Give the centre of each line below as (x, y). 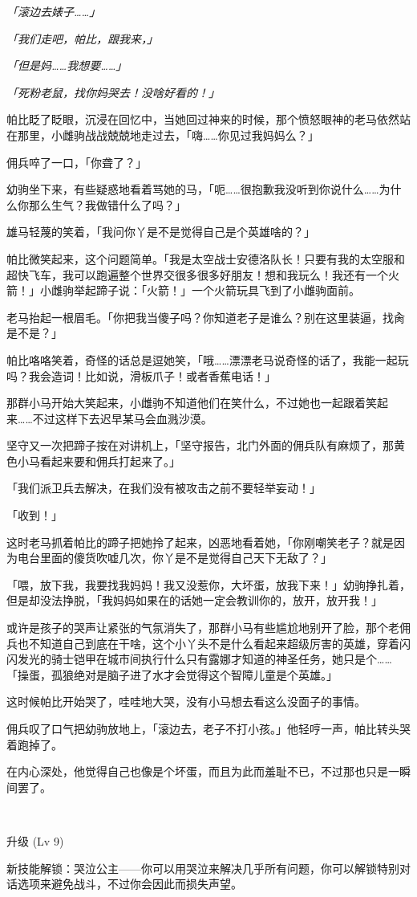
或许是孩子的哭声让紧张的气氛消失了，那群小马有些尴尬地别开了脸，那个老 (203, 628)
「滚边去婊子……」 (54, 11)
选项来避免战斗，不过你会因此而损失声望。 (130, 884)
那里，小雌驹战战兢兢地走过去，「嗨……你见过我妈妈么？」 (168, 135)
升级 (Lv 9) (35, 840)
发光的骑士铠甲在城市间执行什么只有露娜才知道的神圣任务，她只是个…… (204, 659)
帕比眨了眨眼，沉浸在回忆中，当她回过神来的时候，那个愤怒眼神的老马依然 (203, 119)
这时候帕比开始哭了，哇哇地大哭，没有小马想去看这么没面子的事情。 (186, 701)
